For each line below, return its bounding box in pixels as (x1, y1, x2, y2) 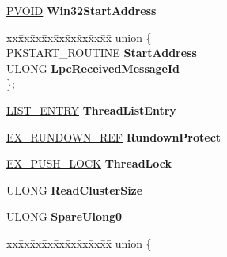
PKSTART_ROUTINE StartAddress (6, 44, 197, 61)
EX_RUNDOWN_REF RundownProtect (6, 128, 221, 145)
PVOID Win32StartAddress (6, 2, 157, 18)
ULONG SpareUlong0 (6, 208, 122, 225)
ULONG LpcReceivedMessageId (6, 59, 180, 76)
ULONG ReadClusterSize (6, 181, 143, 198)
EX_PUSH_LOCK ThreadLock (6, 155, 172, 172)
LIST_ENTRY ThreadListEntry (6, 101, 176, 118)
